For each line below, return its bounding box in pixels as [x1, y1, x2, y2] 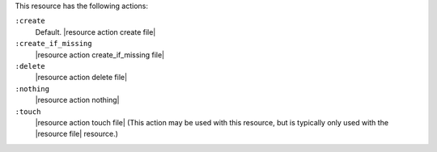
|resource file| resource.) [35, 129, 119, 139]
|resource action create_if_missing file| [35, 49, 165, 60]
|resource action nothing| [35, 95, 120, 105]
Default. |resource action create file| [35, 27, 156, 36]
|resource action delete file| [35, 73, 128, 82]
